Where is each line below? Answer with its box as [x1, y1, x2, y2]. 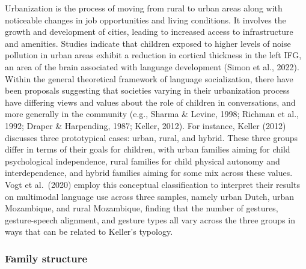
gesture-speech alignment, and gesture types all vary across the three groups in [5, 213, 295, 226]
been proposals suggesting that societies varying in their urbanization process [5, 84, 290, 97]
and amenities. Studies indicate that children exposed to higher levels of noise [5, 37, 291, 49]
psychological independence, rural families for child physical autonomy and [5, 154, 280, 167]
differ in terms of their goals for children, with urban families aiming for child [5, 143, 290, 156]
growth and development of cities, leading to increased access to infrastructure [5, 25, 293, 38]
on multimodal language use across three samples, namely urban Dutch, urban [5, 190, 295, 202]
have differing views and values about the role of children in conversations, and [5, 95, 296, 108]
